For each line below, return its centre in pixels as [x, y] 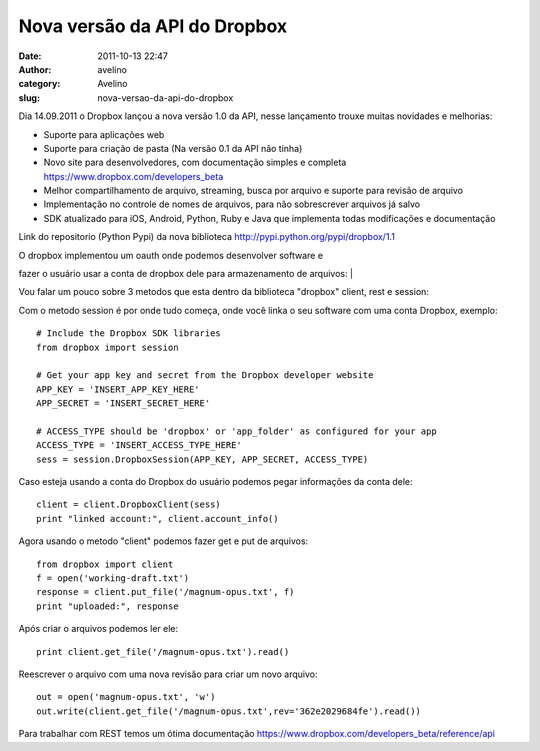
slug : [29, 97]
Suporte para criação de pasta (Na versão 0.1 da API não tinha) [173, 148]
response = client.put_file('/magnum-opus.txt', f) [165, 592]
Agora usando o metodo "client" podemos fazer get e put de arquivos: [163, 541]
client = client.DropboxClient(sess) [129, 504]
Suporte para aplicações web [104, 134]
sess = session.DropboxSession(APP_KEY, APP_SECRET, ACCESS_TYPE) [202, 459]
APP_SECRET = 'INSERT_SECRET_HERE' [123, 403]
